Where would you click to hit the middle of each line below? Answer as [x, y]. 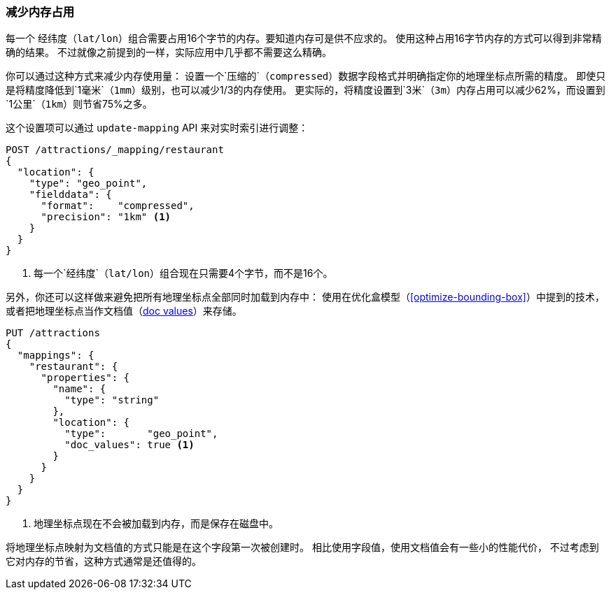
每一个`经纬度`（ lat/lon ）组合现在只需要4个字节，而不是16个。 [183, 273]
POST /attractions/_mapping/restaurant [115, 150]
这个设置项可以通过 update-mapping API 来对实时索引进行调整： [157, 128]
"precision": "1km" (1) [106, 217]
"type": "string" [112, 400]
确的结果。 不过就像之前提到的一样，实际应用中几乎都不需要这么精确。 [169, 52]
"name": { [79, 389]
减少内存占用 [40, 12]
